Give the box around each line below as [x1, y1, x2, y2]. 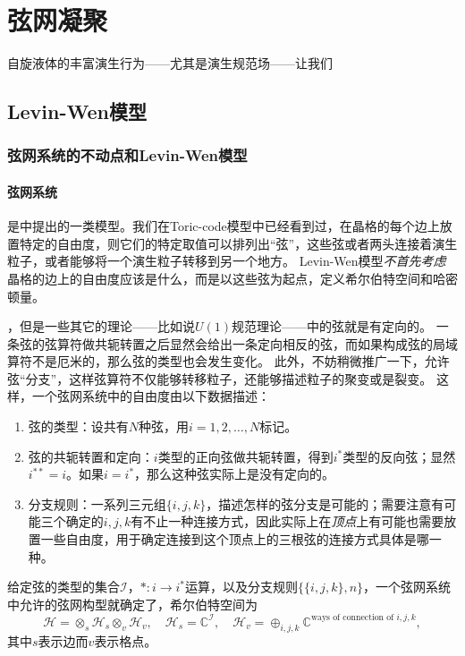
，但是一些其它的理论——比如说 [7, 317, 195, 336]
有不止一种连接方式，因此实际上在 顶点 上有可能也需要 [131, 512, 444, 531]
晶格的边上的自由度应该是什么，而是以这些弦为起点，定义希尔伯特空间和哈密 [7, 268, 458, 287]
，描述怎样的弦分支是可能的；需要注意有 [206, 494, 444, 513]
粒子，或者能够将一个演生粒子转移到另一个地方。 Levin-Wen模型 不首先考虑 [7, 251, 446, 270]
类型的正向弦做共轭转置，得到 [157, 447, 334, 465]
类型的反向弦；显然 [342, 447, 456, 465]
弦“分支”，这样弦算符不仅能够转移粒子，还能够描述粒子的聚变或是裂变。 [7, 369, 433, 388]
